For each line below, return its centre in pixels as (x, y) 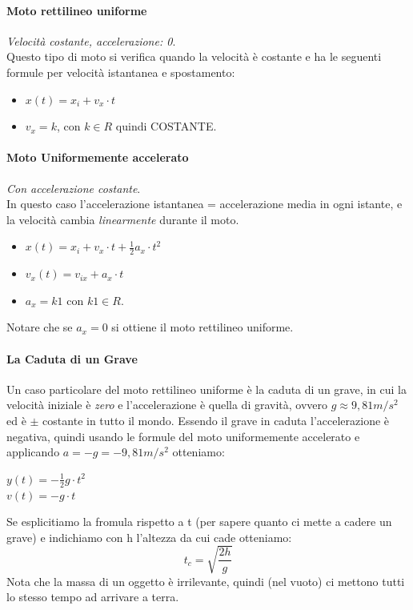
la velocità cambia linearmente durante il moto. (123, 219)
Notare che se (40, 327)
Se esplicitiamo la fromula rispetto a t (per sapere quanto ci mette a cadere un (199, 522)
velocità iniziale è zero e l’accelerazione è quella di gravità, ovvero (167, 405)
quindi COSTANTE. (166, 126)
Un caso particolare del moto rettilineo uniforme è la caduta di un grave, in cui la (206, 389)
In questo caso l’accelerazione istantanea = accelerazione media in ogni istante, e (204, 204)
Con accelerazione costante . (74, 188)
